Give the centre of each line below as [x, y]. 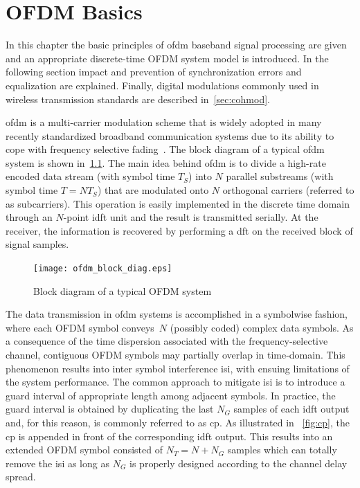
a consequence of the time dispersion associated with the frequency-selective [167, 341]
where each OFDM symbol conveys [80, 327]
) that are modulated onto [153, 190]
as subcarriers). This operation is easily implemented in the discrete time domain [178, 203]
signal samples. [37, 244]
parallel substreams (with [280, 176]
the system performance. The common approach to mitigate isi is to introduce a [175, 382]
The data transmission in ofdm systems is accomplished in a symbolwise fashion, [177, 314]
